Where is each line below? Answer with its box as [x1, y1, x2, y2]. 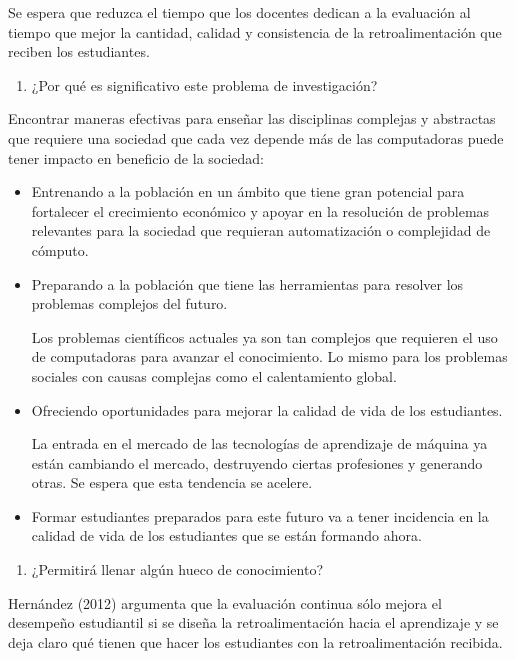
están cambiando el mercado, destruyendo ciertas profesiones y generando [31, 452, 483, 473]
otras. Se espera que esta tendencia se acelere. [31, 472, 313, 493]
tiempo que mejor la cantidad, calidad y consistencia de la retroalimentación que [8, 21, 502, 42]
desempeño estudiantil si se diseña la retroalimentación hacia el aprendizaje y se [8, 612, 499, 633]
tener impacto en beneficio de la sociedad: [8, 147, 264, 168]
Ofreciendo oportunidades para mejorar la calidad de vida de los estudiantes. [31, 399, 503, 420]
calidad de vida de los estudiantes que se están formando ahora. [31, 525, 422, 546]
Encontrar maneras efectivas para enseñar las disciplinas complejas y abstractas [8, 108, 496, 129]
